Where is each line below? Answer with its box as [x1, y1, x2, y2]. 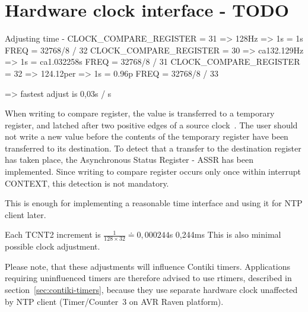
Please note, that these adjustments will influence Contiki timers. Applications [5, 260, 290, 272]
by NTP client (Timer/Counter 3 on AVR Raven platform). [5, 295, 224, 307]
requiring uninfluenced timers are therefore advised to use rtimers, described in [5, 272, 292, 284]
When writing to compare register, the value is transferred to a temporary [5, 107, 275, 119]
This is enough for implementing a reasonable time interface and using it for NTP [5, 197, 303, 209]
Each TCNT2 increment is [5, 228, 101, 241]
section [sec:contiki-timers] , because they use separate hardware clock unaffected [5, 283, 298, 296]
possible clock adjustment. [5, 240, 100, 253]
